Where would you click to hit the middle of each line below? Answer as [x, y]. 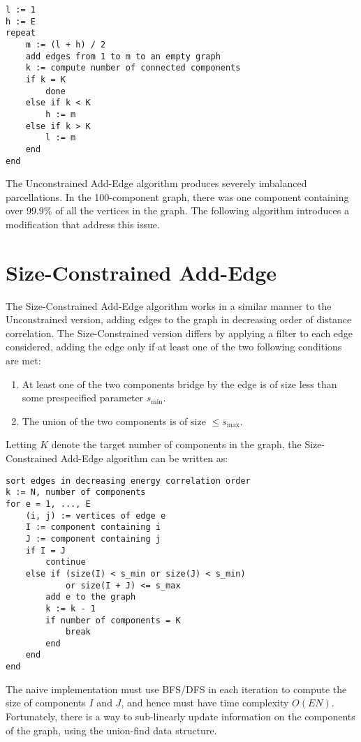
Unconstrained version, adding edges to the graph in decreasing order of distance [179, 319]
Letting [21, 444]
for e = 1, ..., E [48, 504]
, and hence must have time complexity [205, 703]
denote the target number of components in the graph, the [176, 444]
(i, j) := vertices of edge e [96, 515]
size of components [46, 703]
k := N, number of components [76, 492]
